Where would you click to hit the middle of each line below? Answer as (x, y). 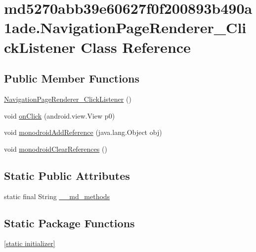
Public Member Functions (72, 78)
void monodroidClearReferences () (56, 148)
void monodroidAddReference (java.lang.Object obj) (83, 132)
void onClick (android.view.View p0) (60, 115)
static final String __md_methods (57, 196)
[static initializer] (30, 243)
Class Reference (136, 47)
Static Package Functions (69, 223)
